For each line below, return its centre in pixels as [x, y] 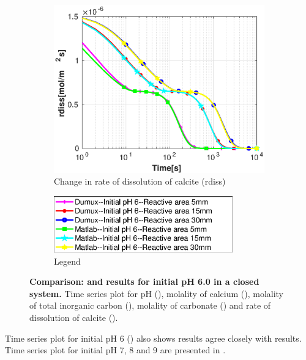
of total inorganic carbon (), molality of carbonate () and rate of [150, 305]
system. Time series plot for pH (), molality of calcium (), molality [156, 293]
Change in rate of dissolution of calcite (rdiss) [140, 181]
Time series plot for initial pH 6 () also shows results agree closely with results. [153, 338]
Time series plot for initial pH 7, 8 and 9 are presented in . [115, 350]
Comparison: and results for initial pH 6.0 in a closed [144, 281]
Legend [67, 261]
